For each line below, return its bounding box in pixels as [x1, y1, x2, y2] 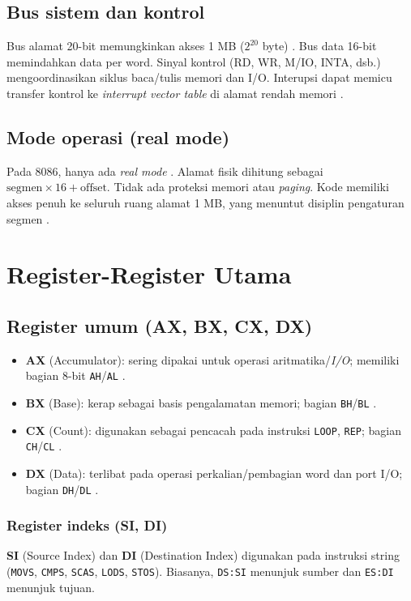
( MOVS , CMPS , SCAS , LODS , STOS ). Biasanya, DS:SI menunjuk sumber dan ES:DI [6, 563, 394, 580]
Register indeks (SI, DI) [6, 515, 168, 535]
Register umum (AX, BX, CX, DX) [6, 313, 313, 338]
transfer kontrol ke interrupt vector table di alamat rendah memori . [6, 84, 344, 101]
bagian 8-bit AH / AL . [25, 367, 126, 384]
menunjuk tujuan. [6, 578, 95, 595]
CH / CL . [25, 437, 62, 454]
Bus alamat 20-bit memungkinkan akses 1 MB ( [6, 37, 245, 54]
